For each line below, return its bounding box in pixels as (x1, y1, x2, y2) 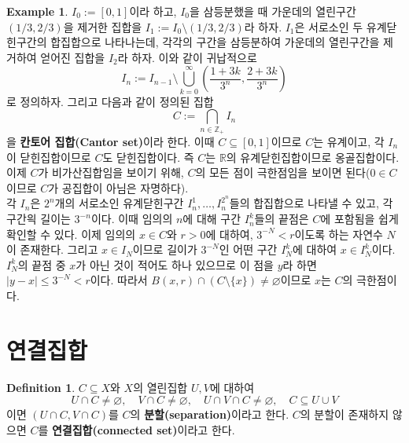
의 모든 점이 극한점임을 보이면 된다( (195, 164, 370, 181)
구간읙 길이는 (6, 211, 71, 227)
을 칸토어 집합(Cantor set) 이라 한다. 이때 (6, 134, 215, 150)
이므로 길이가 (132, 241, 197, 258)
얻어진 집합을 (40, 49, 105, 65)
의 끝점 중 (17, 256, 66, 273)
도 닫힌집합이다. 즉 (102, 148, 194, 165)
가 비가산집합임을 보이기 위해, (38, 164, 184, 181)
